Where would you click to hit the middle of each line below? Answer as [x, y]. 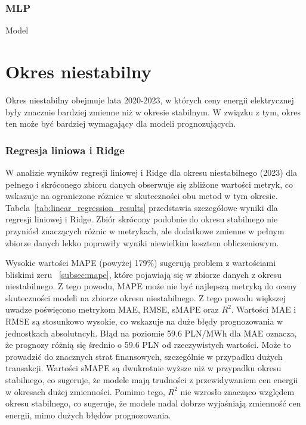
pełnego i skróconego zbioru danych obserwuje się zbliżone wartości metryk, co [149, 184]
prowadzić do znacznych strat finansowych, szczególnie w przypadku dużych [144, 356]
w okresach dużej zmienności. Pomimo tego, [85, 391]
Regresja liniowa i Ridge [65, 150]
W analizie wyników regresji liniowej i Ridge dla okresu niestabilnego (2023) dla [151, 172]
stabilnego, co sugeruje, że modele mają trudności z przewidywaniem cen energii [152, 380]
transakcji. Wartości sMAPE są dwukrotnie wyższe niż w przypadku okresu [143, 368]
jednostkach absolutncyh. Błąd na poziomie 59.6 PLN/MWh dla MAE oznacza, [151, 333]
